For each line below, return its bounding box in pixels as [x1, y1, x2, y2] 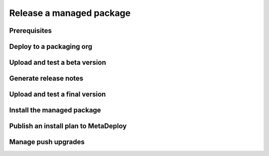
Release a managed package [9, 7, 131, 18]
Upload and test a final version [9, 90, 106, 99]
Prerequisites [9, 26, 52, 35]
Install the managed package [9, 106, 102, 115]
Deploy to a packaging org [9, 42, 93, 51]
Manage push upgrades [9, 138, 85, 147]
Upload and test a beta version [9, 58, 107, 67]
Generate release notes [9, 74, 84, 83]
